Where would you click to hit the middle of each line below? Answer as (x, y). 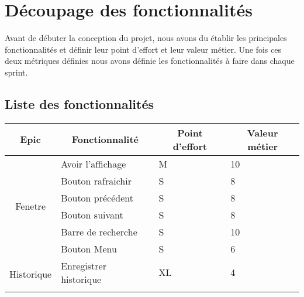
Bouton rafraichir (96, 180)
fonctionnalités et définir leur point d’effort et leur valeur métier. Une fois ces (143, 49)
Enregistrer (84, 265)
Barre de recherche (99, 231)
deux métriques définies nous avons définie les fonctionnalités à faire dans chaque (150, 61)
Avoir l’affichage (94, 163)
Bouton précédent (97, 197)
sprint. (16, 72)
